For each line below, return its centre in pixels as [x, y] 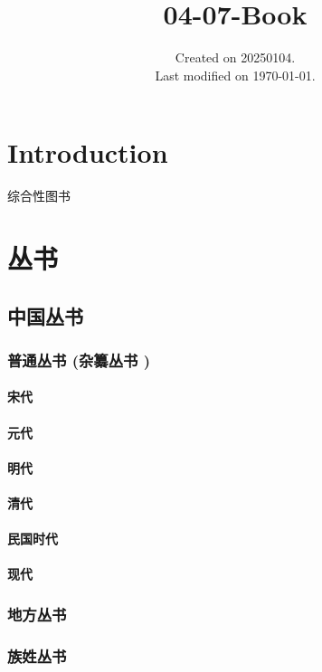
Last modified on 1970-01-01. [235, 75]
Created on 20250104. [235, 57]
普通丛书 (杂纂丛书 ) [79, 360]
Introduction [88, 152]
